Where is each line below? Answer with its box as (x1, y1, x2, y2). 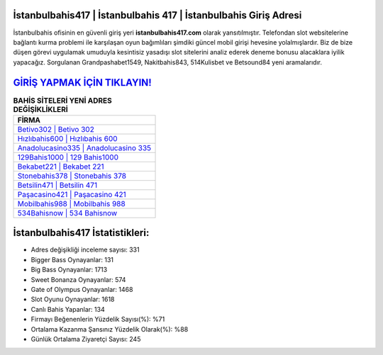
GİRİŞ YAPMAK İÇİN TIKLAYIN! (13, 77, 152, 89)
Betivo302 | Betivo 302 (17, 124, 95, 134)
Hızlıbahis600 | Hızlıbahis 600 (17, 133, 118, 143)
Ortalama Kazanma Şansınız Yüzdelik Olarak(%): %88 (30, 325, 189, 333)
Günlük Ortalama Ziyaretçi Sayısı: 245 (30, 335, 141, 343)
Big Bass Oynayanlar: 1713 (30, 266, 108, 274)
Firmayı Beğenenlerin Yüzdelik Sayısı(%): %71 (30, 315, 165, 324)
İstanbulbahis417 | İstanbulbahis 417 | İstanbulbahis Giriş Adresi (13, 9, 302, 21)
